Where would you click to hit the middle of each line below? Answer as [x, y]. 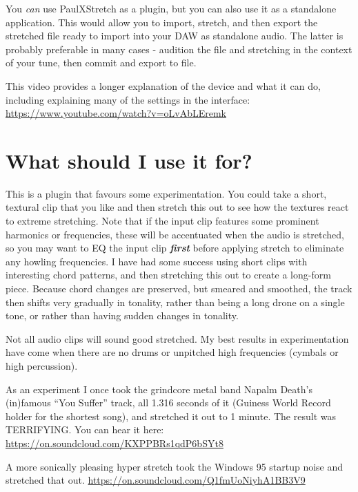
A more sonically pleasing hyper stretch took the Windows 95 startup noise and [175, 466]
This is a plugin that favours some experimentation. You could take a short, [166, 193]
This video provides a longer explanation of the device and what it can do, [163, 85]
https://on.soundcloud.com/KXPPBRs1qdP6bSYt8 [115, 443]
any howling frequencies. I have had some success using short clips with [157, 261]
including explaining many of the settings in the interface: [128, 99]
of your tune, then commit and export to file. [101, 63]
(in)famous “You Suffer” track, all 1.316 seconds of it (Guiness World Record [168, 403]
